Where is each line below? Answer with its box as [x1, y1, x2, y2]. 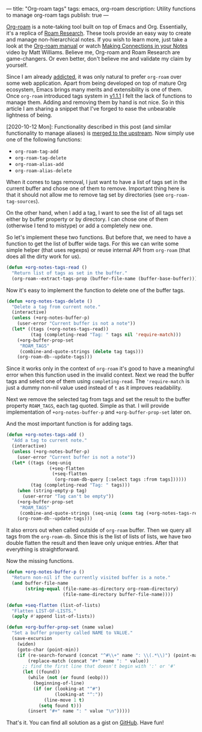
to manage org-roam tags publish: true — [6, 11, 109, 19]
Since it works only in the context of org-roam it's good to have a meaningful [6, 365, 195, 372]
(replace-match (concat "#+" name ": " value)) [28, 658, 149, 664]
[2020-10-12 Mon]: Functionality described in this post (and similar [6, 123, 172, 130]
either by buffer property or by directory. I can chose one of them [6, 216, 168, 223]
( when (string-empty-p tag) [17, 488, 87, 494]
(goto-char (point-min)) [17, 647, 79, 653]
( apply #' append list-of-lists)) [11, 614, 96, 620]
